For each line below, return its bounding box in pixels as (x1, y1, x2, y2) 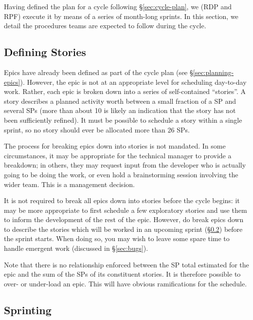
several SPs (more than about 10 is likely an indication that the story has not (4, 105, 236, 115)
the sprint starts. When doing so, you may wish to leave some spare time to (4, 233, 230, 244)
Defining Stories (4, 44, 86, 59)
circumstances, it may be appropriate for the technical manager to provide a (4, 150, 232, 160)
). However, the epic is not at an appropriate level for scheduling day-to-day (20, 76, 247, 87)
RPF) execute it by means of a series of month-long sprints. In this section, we (4, 11, 238, 21)
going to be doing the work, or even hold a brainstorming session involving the (4, 169, 238, 179)
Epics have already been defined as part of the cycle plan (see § (4, 67, 193, 77)
